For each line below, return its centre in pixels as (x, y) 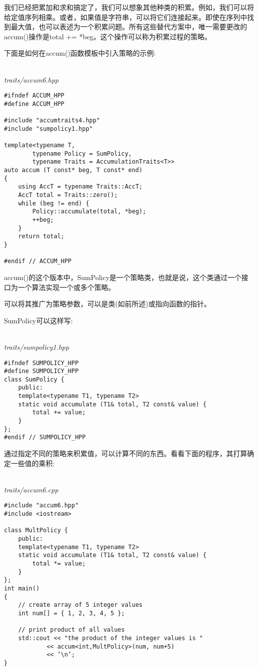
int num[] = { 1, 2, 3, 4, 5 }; (71, 613)
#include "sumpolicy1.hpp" (48, 129)
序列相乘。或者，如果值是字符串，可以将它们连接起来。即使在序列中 (136, 17)
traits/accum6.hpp (32, 79)
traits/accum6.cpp (31, 489)
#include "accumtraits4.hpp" (52, 121)
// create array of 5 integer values (80, 605)
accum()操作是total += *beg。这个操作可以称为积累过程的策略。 (108, 36)
